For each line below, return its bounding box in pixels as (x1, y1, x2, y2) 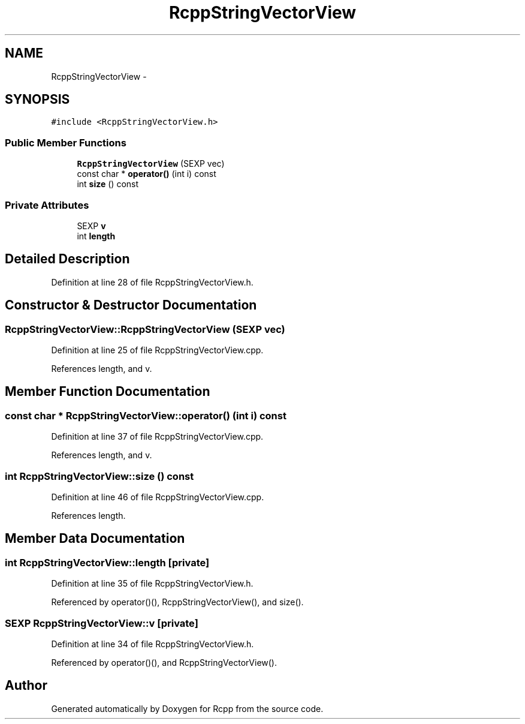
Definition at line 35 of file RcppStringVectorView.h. (51, 578, 254, 589)
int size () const (77, 179, 139, 190)
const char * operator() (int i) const (77, 169, 216, 179)
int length (77, 230, 116, 241)
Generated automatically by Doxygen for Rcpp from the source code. (51, 703, 324, 714)
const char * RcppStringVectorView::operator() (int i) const (5, 409, 286, 422)
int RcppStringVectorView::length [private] (5, 556, 210, 569)
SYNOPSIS (5, 92, 70, 107)
